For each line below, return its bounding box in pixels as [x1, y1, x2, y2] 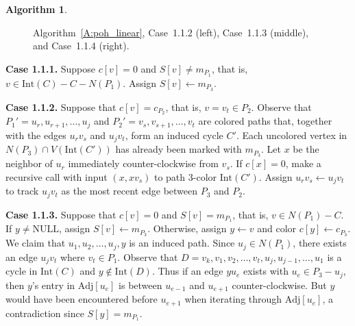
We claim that [5, 236, 66, 250]
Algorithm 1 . [5, 2, 67, 16]
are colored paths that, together [198, 114, 332, 128]
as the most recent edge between [61, 184, 198, 198]
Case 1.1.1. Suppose [5, 61, 96, 75]
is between [119, 277, 162, 292]
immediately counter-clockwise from [68, 156, 219, 171]
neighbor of [5, 156, 53, 171]
